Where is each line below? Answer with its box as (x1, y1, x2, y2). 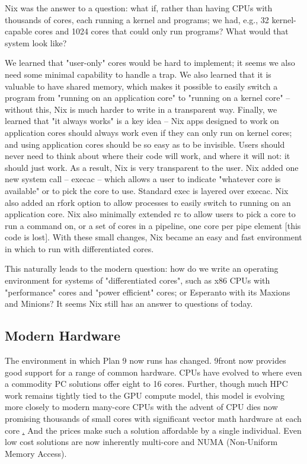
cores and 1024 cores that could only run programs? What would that (34, 25, 289, 37)
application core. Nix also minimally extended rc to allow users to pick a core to (5, 208, 296, 220)
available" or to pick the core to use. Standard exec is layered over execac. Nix (5, 184, 289, 196)
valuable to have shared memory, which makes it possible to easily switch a (5, 80, 278, 92)
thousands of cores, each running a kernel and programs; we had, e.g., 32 (5, 13, 269, 26)
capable (5, 25, 32, 37)
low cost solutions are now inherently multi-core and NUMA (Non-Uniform (5, 436, 278, 448)
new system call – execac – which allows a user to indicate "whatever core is (5, 173, 281, 185)
